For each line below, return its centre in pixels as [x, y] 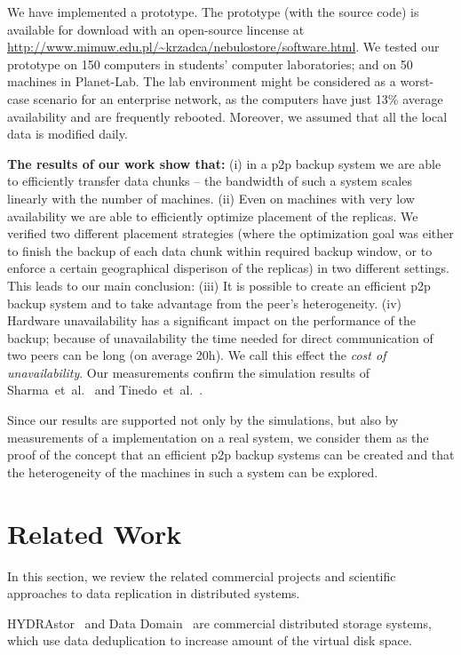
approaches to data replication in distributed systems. [154, 593]
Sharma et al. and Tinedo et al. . [105, 390]
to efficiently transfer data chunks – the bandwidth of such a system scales [210, 181]
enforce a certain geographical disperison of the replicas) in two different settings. [228, 268]
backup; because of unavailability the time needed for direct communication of [220, 337]
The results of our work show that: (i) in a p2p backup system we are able [224, 163]
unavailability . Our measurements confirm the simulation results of [189, 372]
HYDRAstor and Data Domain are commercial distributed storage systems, [219, 623]
